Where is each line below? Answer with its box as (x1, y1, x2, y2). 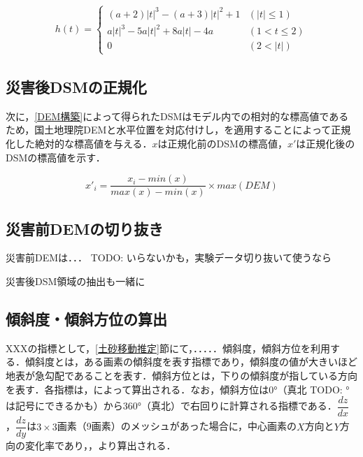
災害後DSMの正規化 (6, 76, 147, 98)
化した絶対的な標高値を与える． (6, 136, 152, 151)
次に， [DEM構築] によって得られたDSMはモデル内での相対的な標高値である (6, 108, 349, 123)
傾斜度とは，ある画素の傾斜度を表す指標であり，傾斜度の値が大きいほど (24, 354, 357, 369)
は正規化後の (296, 136, 355, 151)
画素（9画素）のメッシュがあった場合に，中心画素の (57, 419, 297, 433)
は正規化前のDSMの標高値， (157, 136, 287, 151)
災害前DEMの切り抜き (6, 217, 164, 239)
